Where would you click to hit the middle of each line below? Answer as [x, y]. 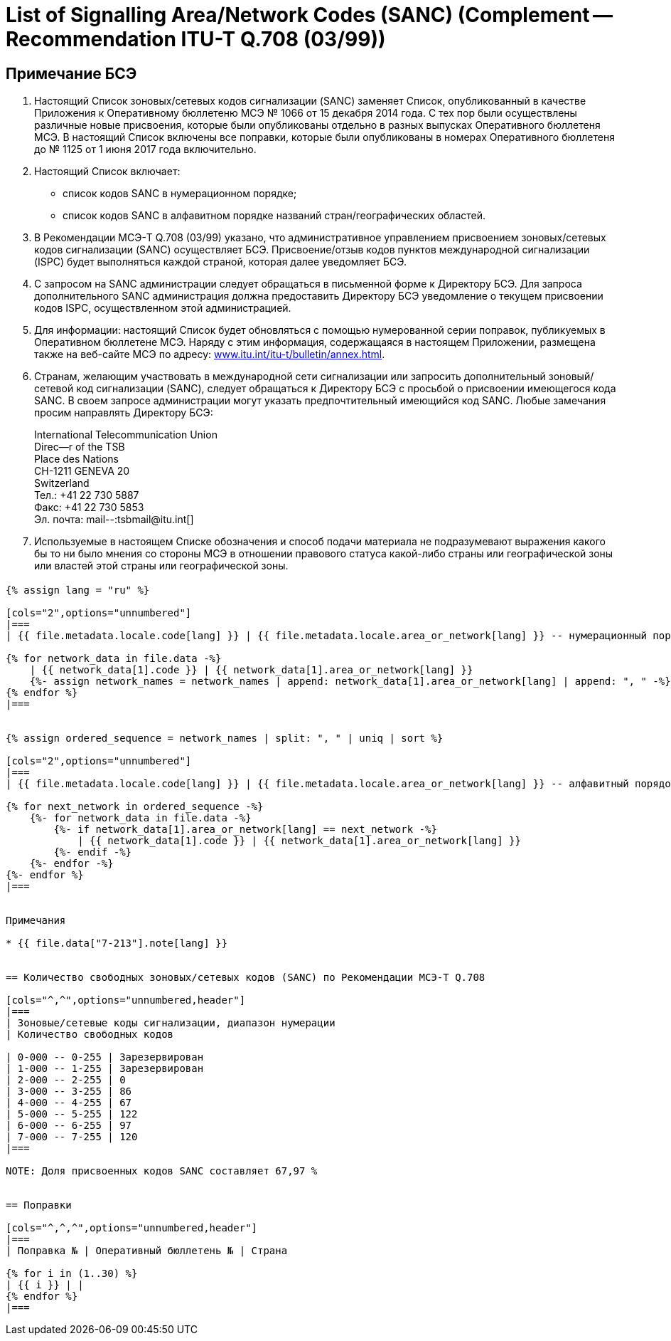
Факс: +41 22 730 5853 [89, 508]
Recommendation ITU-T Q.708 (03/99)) [196, 39]
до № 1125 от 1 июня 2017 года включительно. [145, 149]
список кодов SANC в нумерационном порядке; [180, 194]
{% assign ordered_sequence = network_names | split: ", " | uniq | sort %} [225, 738]
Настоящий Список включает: [107, 172]
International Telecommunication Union [126, 435]
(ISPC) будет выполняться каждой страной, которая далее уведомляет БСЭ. [220, 262]
